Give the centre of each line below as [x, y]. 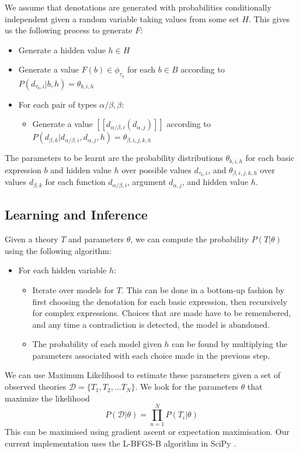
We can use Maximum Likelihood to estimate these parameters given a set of [142, 375]
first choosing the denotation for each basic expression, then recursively [160, 301]
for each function [75, 182]
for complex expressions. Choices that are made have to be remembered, [162, 313]
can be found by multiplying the [230, 344]
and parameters [96, 239]
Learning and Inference [76, 215]
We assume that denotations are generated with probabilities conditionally [138, 7]
